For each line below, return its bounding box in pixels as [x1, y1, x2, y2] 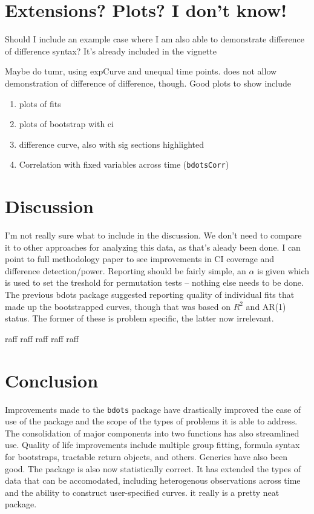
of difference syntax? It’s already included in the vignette [5, 44, 217, 57]
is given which [257, 264, 310, 277]
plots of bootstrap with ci [19, 117, 114, 130]
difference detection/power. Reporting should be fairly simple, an [5, 264, 246, 277]
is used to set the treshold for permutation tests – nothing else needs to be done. [5, 276, 304, 289]
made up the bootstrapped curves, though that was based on [5, 300, 231, 312]
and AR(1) [246, 300, 286, 312]
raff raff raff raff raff [5, 332, 79, 344]
